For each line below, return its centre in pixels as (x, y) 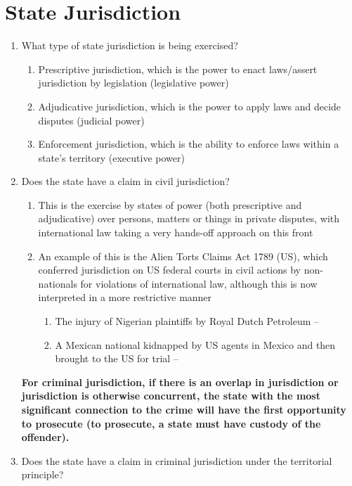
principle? (43, 474)
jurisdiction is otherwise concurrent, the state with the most (171, 396)
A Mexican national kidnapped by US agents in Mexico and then (195, 344)
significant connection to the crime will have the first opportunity (184, 409)
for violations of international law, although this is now (199, 283)
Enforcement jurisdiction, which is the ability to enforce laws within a (189, 144)
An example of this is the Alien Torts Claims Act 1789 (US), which (183, 256)
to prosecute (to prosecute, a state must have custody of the (171, 423)
